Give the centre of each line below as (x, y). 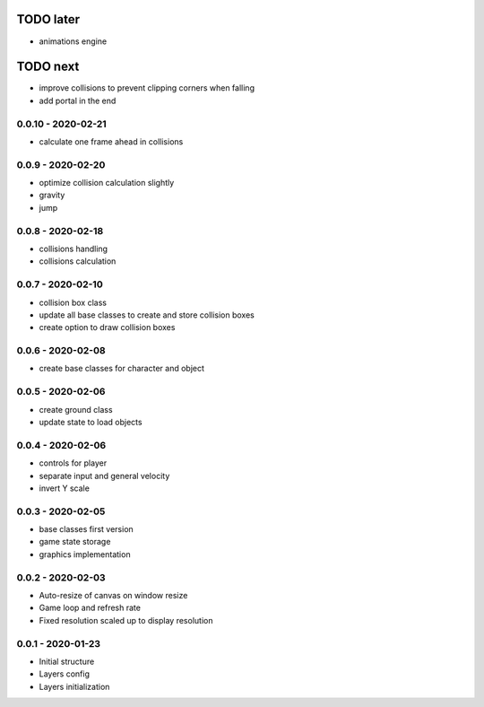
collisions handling (73, 249)
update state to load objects (91, 422)
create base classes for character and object (122, 369)
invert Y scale (64, 488)
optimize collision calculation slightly (107, 183)
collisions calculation (78, 261)
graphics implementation (85, 554)
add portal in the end (78, 100)
